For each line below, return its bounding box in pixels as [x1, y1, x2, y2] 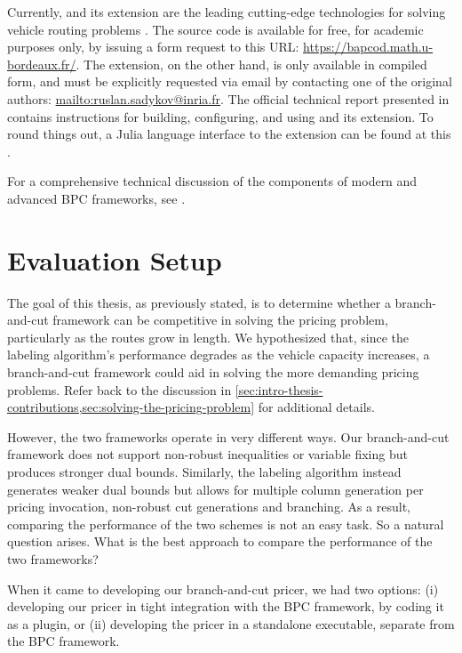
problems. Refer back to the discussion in [7, 380, 232, 399]
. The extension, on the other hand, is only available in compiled [76, 54, 427, 73]
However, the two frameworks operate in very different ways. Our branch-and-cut [7, 427, 450, 446]
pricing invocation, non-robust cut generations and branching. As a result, [7, 497, 411, 516]
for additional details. [258, 398, 375, 416]
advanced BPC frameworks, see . [7, 189, 186, 207]
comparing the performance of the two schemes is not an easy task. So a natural [7, 514, 444, 533]
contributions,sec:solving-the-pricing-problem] [7, 398, 255, 416]
